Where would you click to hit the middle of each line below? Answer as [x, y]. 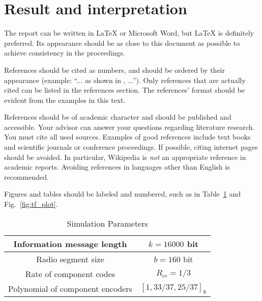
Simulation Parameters [107, 223]
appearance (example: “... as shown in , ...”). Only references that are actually [125, 80]
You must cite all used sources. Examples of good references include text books [127, 137]
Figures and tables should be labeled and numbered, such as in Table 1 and [123, 194]
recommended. [26, 176]
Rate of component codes [70, 273]
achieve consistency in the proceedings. [65, 53]
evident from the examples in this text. [65, 100]
